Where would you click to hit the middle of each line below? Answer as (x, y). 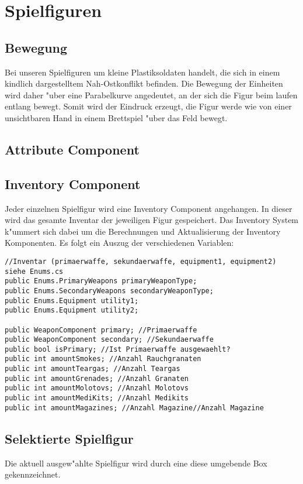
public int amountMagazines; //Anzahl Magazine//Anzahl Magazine (134, 408)
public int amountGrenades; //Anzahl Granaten (97, 378)
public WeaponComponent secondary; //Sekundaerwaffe (109, 340)
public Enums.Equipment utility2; (72, 310)
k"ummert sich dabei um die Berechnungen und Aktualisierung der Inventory (143, 231)
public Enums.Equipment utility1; (72, 301)
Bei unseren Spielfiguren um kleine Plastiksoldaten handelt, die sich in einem (142, 72)
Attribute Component (72, 149)
